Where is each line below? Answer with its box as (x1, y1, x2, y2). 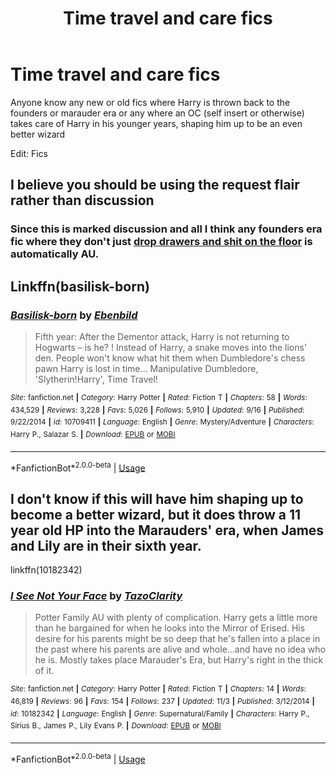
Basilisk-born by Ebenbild (10, 308, 138, 322)
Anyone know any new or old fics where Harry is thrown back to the (10, 96, 291, 108)
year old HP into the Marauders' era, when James (10, 522, 325, 539)
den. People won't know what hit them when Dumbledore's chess (34, 352, 306, 364)
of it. (34, 665, 55, 677)
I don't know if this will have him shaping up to (10, 490, 304, 507)
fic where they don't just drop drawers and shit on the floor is (10, 235, 313, 249)
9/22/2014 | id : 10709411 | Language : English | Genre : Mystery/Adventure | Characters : (10, 417, 315, 427)
